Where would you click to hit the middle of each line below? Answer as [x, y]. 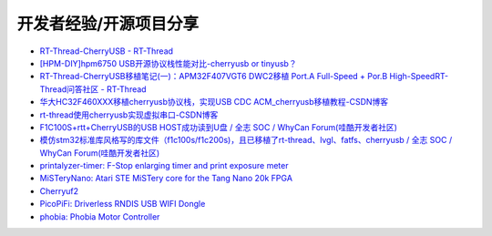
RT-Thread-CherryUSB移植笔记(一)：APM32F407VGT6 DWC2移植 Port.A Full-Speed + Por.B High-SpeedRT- [244, 77]
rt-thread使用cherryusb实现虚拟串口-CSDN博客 [129, 115]
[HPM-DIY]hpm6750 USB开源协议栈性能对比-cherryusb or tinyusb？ [168, 63]
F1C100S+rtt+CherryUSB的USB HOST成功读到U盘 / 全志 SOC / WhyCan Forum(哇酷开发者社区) [219, 127]
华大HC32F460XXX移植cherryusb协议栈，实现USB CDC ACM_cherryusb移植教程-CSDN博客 [214, 102]
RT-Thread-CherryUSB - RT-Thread [106, 51]
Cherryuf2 [59, 190]
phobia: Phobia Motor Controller [100, 216]
